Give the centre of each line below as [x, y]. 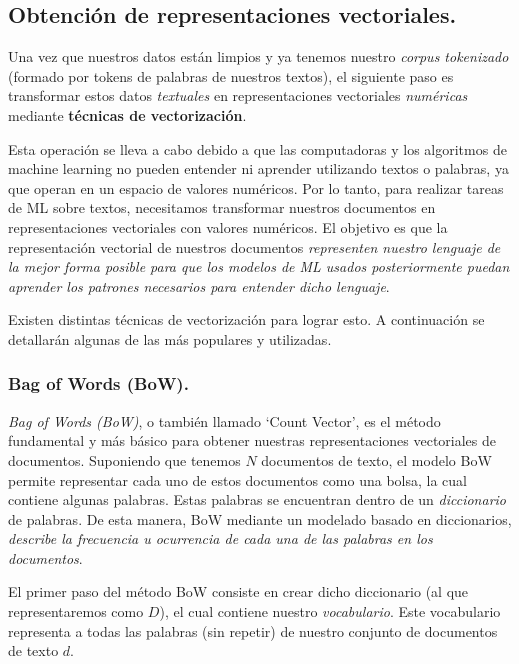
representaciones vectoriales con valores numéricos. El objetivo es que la [228, 226]
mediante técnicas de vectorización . [127, 114]
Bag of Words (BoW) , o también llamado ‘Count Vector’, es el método [224, 420]
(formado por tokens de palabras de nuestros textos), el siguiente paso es [231, 75]
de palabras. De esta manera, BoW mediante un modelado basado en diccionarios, [260, 518]
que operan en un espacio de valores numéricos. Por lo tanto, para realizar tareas [256, 187]
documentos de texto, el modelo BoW [376, 459]
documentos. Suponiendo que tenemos [124, 459]
